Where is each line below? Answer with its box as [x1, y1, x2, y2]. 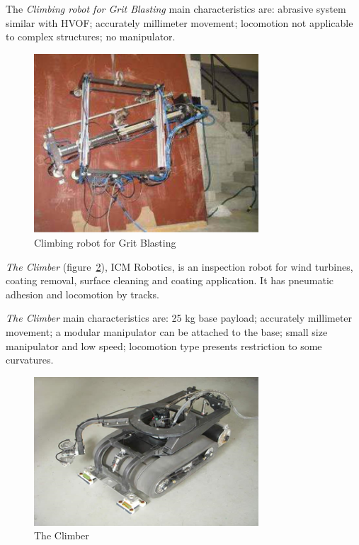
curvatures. [6, 352, 54, 367]
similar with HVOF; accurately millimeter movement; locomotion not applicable [6, 15, 353, 30]
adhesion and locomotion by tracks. [6, 286, 159, 301]
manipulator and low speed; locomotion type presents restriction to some [6, 338, 322, 353]
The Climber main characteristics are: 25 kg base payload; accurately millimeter [6, 310, 353, 325]
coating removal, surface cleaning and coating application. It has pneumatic [6, 273, 334, 288]
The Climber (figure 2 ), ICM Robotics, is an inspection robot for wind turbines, [6, 259, 353, 274]
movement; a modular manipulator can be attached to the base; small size [6, 324, 328, 339]
